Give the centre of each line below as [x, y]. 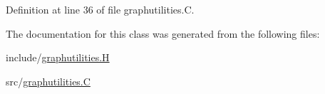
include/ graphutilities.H [58, 57]
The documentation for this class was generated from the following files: [163, 33]
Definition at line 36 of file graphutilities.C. [100, 9]
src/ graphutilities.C [48, 81]
